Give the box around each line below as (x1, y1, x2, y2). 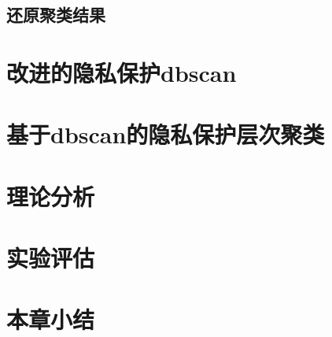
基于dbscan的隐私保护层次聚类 (6, 118, 325, 150)
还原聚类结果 (6, 2, 105, 27)
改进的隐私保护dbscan (6, 56, 237, 88)
